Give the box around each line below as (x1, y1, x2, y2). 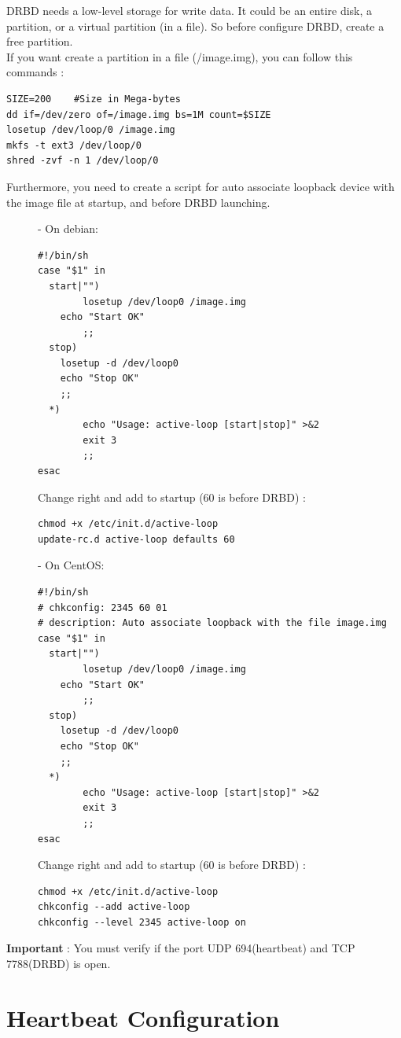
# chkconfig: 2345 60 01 (38, 602, 167, 613)
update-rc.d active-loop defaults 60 (38, 533, 235, 545)
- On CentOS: (38, 557, 105, 573)
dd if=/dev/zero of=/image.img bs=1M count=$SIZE (6, 109, 271, 120)
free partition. (6, 33, 73, 50)
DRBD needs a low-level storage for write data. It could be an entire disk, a (6, 2, 373, 18)
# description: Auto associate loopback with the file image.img (38, 617, 387, 629)
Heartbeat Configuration (6, 1001, 280, 1033)
